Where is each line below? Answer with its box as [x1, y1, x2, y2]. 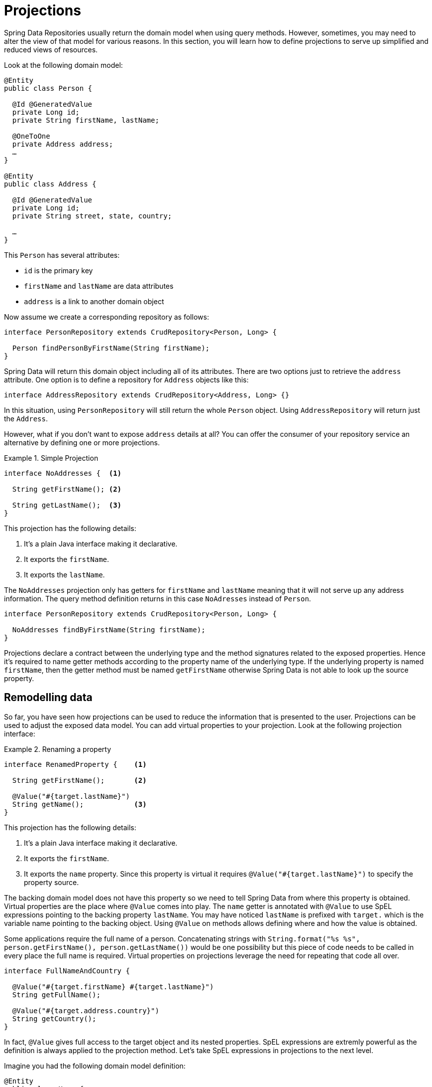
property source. [24, 878, 79, 887]
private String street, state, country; [12, 211, 172, 220]
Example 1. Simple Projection [4, 453, 99, 462]
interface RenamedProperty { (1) [4, 760, 147, 768]
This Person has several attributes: [4, 250, 120, 259]
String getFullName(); [12, 990, 101, 999]
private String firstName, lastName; [12, 116, 159, 124]
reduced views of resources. [4, 45, 98, 54]
